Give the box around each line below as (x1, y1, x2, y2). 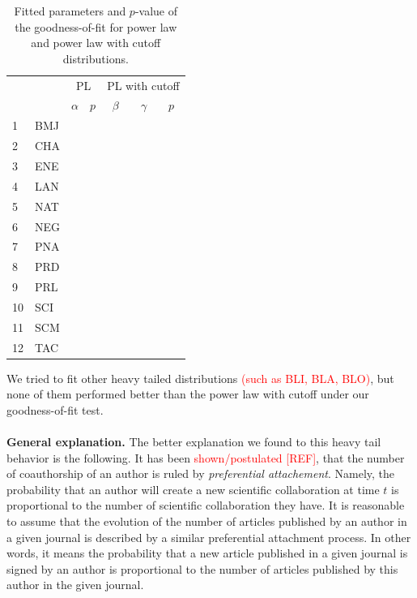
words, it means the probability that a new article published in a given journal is (6, 544, 408, 561)
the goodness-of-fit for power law (15, 18, 177, 35)
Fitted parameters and (14, 2, 126, 19)
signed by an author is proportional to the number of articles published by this (6, 560, 398, 577)
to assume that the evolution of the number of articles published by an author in (6, 513, 407, 530)
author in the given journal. (6, 576, 144, 593)
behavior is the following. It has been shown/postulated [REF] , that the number (6, 449, 405, 466)
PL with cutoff (107, 76, 180, 93)
